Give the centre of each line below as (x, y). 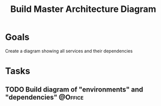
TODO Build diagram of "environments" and (74, 89)
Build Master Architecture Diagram (83, 9)
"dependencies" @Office (44, 97)
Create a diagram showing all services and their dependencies (69, 51)
